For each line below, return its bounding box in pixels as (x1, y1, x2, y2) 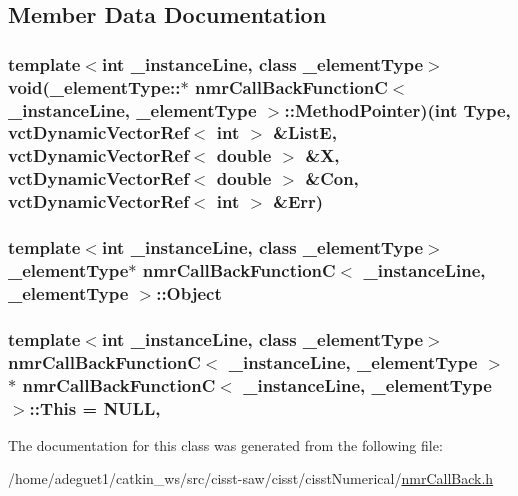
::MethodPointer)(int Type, (284, 97, 511, 122)
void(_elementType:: (8, 74, 181, 99)
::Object (156, 280, 222, 305)
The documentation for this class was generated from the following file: (8, 434, 443, 455)
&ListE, (273, 120, 337, 145)
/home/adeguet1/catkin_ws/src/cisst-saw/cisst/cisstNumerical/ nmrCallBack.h (8, 468, 494, 489)
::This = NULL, (29, 395, 161, 420)
